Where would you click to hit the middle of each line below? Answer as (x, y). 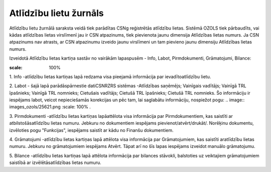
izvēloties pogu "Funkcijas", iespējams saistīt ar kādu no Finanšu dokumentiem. (91, 130)
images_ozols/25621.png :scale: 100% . (50, 107)
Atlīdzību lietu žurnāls (56, 13)
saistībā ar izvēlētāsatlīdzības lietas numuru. (55, 162)
